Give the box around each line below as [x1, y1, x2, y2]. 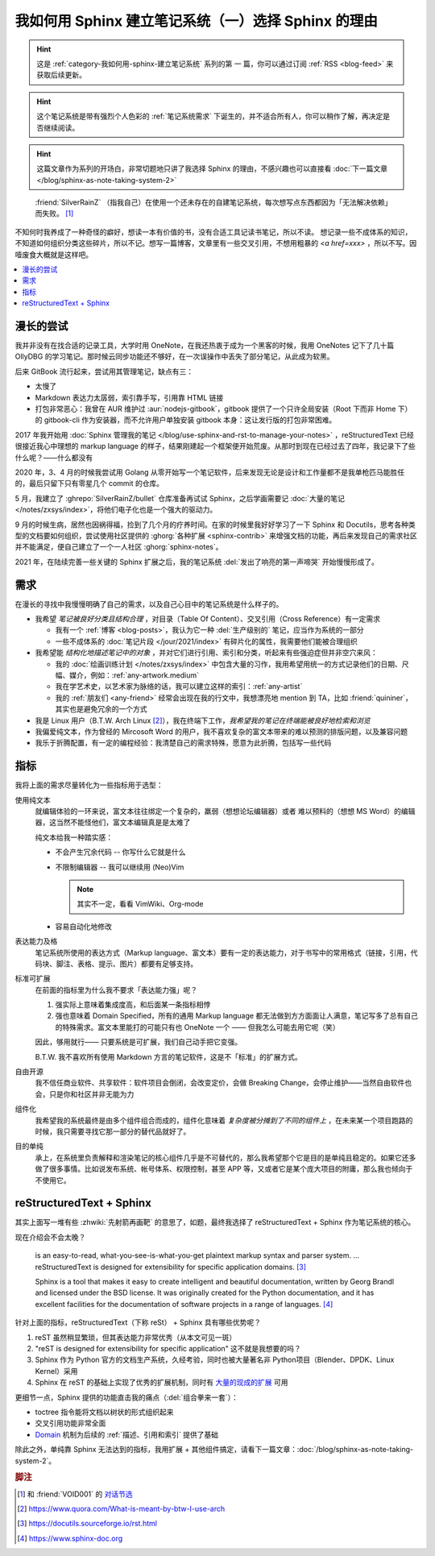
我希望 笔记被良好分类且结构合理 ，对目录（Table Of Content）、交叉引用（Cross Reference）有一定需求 [35, 614, 380, 624]
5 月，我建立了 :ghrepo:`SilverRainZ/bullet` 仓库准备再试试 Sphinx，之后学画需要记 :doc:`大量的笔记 [14, 493, 346, 503]
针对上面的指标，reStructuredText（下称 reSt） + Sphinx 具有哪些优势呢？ [14, 1317, 262, 1327]
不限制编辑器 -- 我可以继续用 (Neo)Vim [55, 862, 184, 872]
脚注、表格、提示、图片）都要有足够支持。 [56, 959, 197, 969]
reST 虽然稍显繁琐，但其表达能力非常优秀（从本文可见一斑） [35, 1332, 237, 1342]
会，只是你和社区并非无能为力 [35, 1089, 135, 1099]
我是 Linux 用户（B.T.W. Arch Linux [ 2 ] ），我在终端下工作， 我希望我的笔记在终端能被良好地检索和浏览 [35, 716, 371, 725]
